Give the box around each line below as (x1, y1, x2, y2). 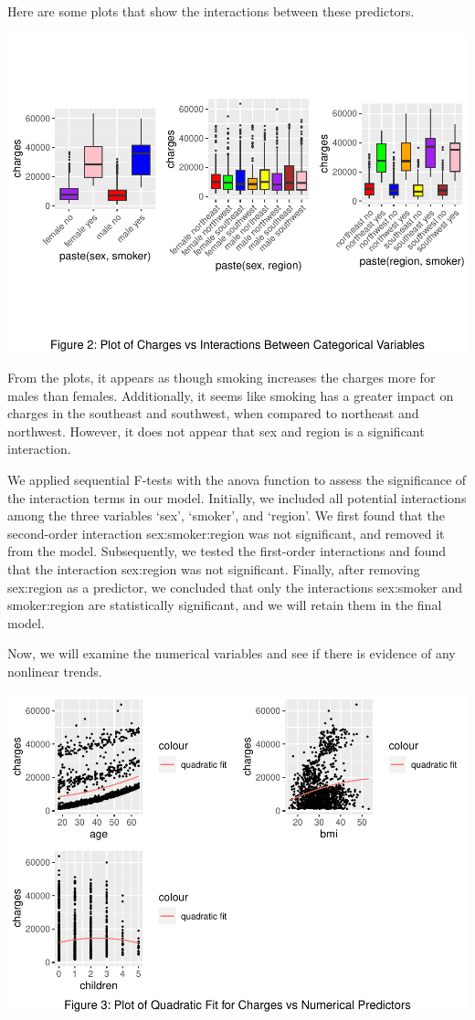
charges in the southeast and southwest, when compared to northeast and (7, 404, 419, 423)
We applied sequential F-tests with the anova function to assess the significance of (7, 470, 467, 489)
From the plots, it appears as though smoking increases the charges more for (7, 368, 436, 387)
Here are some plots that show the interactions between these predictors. (7, 2, 415, 20)
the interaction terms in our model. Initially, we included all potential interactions (7, 488, 467, 507)
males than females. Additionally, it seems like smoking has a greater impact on (7, 385, 454, 405)
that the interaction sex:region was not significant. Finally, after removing (7, 560, 420, 579)
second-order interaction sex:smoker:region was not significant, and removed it (7, 523, 445, 542)
